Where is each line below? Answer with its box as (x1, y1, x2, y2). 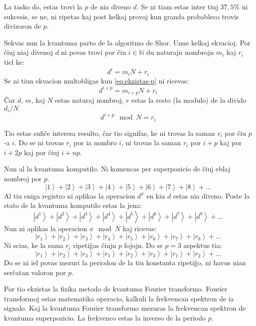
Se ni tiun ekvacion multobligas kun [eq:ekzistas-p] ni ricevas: (4, 75, 189, 85)
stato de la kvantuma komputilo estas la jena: (4, 200, 142, 210)
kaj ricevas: (122, 223, 157, 233)
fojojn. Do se (124, 240, 163, 250)
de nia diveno (90, 1, 131, 11)
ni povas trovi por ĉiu (61, 47, 126, 57)
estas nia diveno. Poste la (173, 190, 250, 201)
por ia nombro (73, 137, 117, 148)
